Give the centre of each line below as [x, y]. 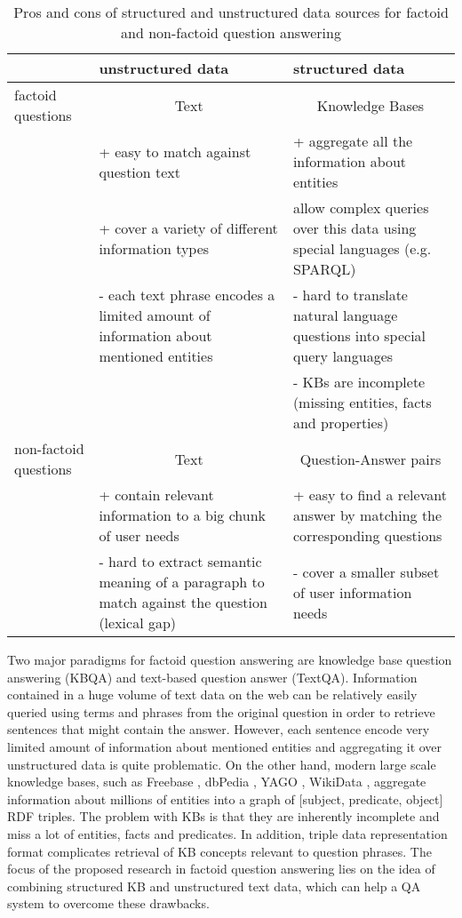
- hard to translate [350, 295]
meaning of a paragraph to [182, 582]
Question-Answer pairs [370, 459]
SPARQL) [324, 269]
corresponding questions [367, 535]
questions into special [359, 335]
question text [140, 172]
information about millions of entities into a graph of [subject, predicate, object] [225, 798]
